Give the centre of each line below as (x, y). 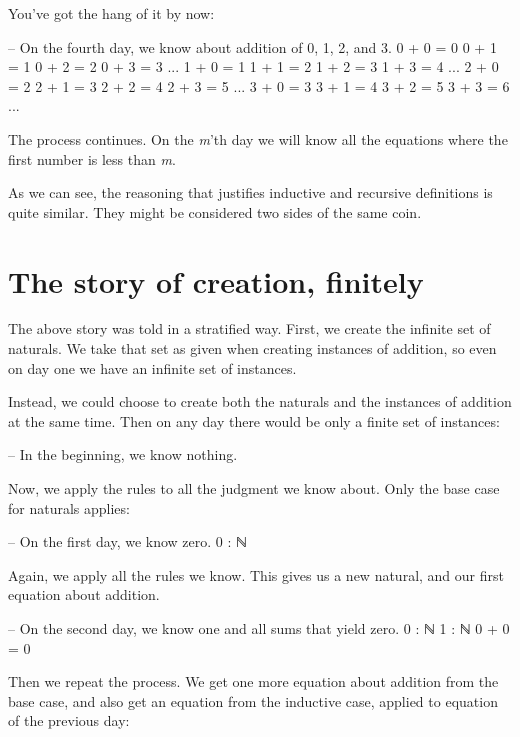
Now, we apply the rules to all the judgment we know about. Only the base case (254, 488)
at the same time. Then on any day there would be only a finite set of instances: (254, 420)
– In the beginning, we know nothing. (123, 454)
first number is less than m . (92, 158)
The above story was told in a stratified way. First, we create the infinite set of (249, 328)
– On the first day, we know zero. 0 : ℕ (127, 541)
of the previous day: (69, 720)
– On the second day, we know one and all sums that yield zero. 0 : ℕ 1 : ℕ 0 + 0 (259, 628)
